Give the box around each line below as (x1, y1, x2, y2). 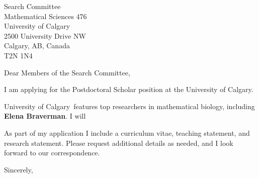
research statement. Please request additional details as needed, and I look (4, 137, 233, 148)
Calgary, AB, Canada (4, 40, 70, 51)
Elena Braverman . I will (4, 111, 86, 121)
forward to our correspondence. (4, 147, 100, 158)
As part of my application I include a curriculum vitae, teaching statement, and (4, 127, 250, 138)
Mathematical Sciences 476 (4, 11, 87, 21)
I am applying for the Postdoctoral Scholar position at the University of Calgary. (4, 84, 253, 95)
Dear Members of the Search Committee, (4, 67, 130, 77)
